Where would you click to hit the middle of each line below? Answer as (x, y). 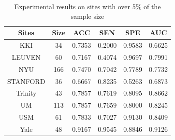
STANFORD (26, 81)
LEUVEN (26, 57)
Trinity (26, 93)
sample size (87, 16)
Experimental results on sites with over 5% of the (87, 6)
